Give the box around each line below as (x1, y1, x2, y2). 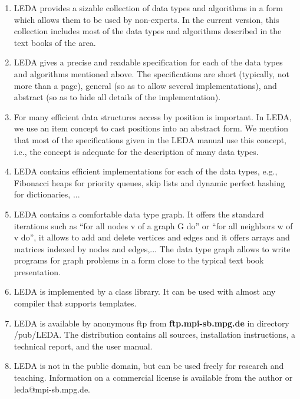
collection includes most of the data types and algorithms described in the (14, 25, 282, 37)
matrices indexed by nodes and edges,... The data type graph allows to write (14, 242, 291, 255)
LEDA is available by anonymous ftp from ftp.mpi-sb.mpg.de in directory (14, 316, 289, 329)
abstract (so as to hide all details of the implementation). (14, 91, 221, 103)
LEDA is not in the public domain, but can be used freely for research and (14, 360, 284, 372)
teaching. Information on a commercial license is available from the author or (14, 371, 293, 384)
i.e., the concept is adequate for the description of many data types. (14, 145, 259, 157)
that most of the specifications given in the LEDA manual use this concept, (14, 133, 286, 146)
